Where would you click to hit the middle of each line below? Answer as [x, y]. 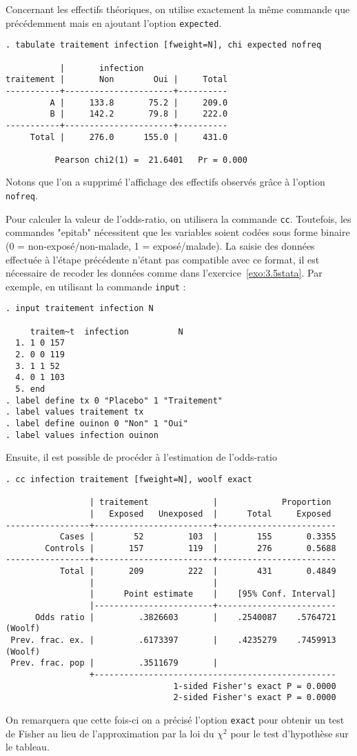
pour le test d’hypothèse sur [289, 733]
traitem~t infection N [106, 331]
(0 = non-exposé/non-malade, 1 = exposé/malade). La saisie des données [160, 245]
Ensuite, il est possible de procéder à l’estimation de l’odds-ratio [141, 457]
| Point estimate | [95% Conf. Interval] [213, 594]
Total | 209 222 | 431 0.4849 [198, 571]
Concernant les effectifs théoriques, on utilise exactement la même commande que [178, 9]
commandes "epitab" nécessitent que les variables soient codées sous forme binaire [178, 232]
